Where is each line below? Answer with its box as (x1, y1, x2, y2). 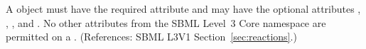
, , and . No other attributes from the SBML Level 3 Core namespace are (6, 15, 326, 30)
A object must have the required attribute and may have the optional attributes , (6, 1, 361, 16)
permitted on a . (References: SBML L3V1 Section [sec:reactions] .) (6, 29, 297, 44)
